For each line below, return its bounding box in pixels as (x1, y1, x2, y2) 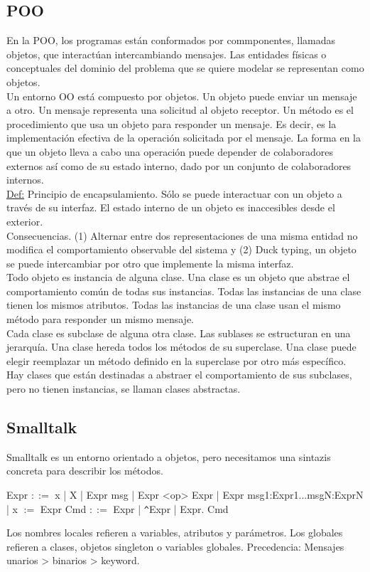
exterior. (6, 213, 43, 228)
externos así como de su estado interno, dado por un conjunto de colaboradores (6, 158, 352, 173)
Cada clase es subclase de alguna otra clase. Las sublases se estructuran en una (6, 325, 351, 340)
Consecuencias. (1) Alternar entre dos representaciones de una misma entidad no (6, 228, 358, 243)
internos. (6, 172, 44, 187)
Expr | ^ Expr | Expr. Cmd (113, 501, 229, 516)
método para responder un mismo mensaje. (6, 312, 195, 327)
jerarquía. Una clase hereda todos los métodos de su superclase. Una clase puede (6, 339, 357, 354)
